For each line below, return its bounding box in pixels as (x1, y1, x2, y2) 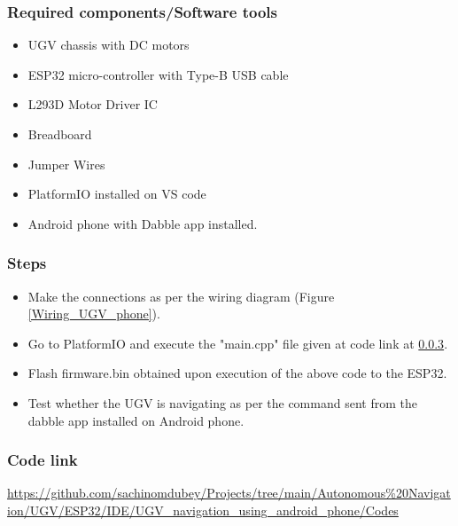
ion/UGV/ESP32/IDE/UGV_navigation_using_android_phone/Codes (7, 500, 399, 519)
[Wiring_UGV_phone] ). (27, 304, 160, 323)
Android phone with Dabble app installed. (27, 214, 258, 232)
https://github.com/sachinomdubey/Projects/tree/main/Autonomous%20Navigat (7, 483, 451, 502)
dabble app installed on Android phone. (27, 411, 245, 429)
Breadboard (27, 125, 92, 143)
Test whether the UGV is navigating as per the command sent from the (27, 393, 417, 412)
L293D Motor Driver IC (27, 95, 158, 114)
